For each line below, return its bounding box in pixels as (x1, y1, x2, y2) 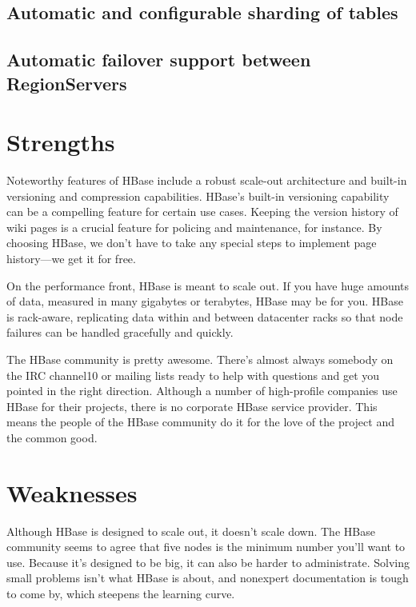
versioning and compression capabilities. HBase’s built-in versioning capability (6, 187, 390, 204)
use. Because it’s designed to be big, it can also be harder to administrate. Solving (6, 553, 410, 570)
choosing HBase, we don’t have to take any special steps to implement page (6, 234, 377, 251)
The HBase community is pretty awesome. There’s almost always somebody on (6, 351, 394, 368)
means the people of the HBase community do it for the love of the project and (6, 413, 394, 430)
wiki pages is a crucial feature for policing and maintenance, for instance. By (6, 218, 382, 235)
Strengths (6, 126, 115, 158)
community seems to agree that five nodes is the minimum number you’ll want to (6, 538, 406, 555)
